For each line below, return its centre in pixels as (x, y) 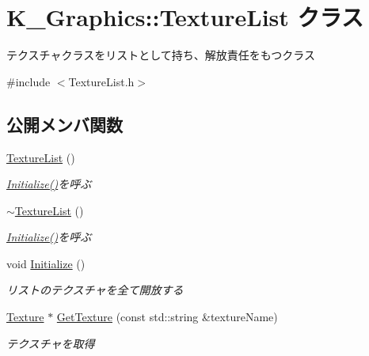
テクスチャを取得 (51, 343)
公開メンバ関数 (65, 124)
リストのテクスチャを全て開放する (95, 290)
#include (29, 81)
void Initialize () (46, 263)
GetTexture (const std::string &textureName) (167, 317)
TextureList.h (101, 81)
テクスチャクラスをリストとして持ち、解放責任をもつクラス (161, 55)
